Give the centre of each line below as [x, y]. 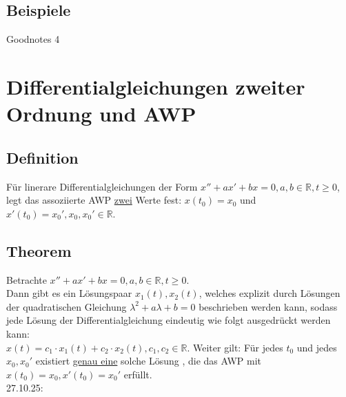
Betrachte [27, 279]
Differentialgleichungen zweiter [156, 86]
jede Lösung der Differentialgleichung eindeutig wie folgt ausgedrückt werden [169, 320]
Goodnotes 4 [33, 39]
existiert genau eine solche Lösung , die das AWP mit [149, 361]
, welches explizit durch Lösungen [269, 293]
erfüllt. [138, 374]
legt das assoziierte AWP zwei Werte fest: [94, 200]
